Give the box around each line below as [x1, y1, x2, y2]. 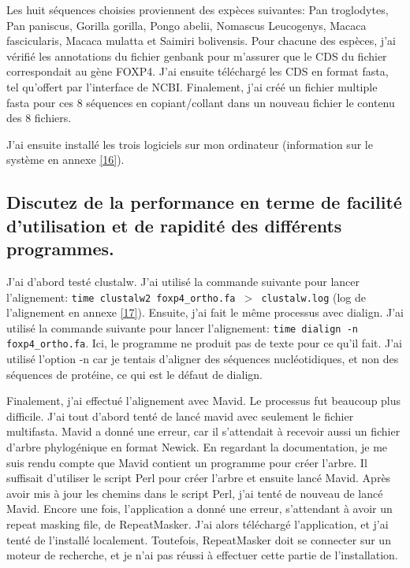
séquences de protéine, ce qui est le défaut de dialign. [6, 366, 263, 382]
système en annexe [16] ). [6, 151, 125, 168]
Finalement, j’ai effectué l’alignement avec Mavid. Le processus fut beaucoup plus [6, 392, 401, 409]
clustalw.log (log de [261, 288, 367, 305]
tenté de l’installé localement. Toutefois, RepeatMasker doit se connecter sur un [6, 531, 391, 548]
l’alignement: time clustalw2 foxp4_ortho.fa [6, 288, 236, 305]
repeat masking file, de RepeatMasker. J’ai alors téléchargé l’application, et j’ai [6, 516, 389, 533]
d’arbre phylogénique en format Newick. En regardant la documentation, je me [6, 439, 388, 455]
